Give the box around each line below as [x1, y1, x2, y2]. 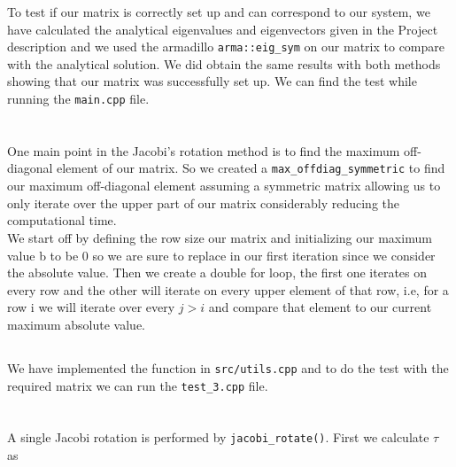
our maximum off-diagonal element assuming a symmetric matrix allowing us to [7, 176, 441, 195]
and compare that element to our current [208, 298, 432, 316]
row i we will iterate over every [7, 298, 175, 316]
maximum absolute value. [7, 315, 146, 333]
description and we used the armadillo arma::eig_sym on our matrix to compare [7, 37, 444, 56]
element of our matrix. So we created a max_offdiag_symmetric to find [57, 159, 445, 177]
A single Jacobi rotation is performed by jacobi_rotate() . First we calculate [7, 428, 429, 447]
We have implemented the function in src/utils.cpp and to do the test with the [7, 358, 449, 377]
